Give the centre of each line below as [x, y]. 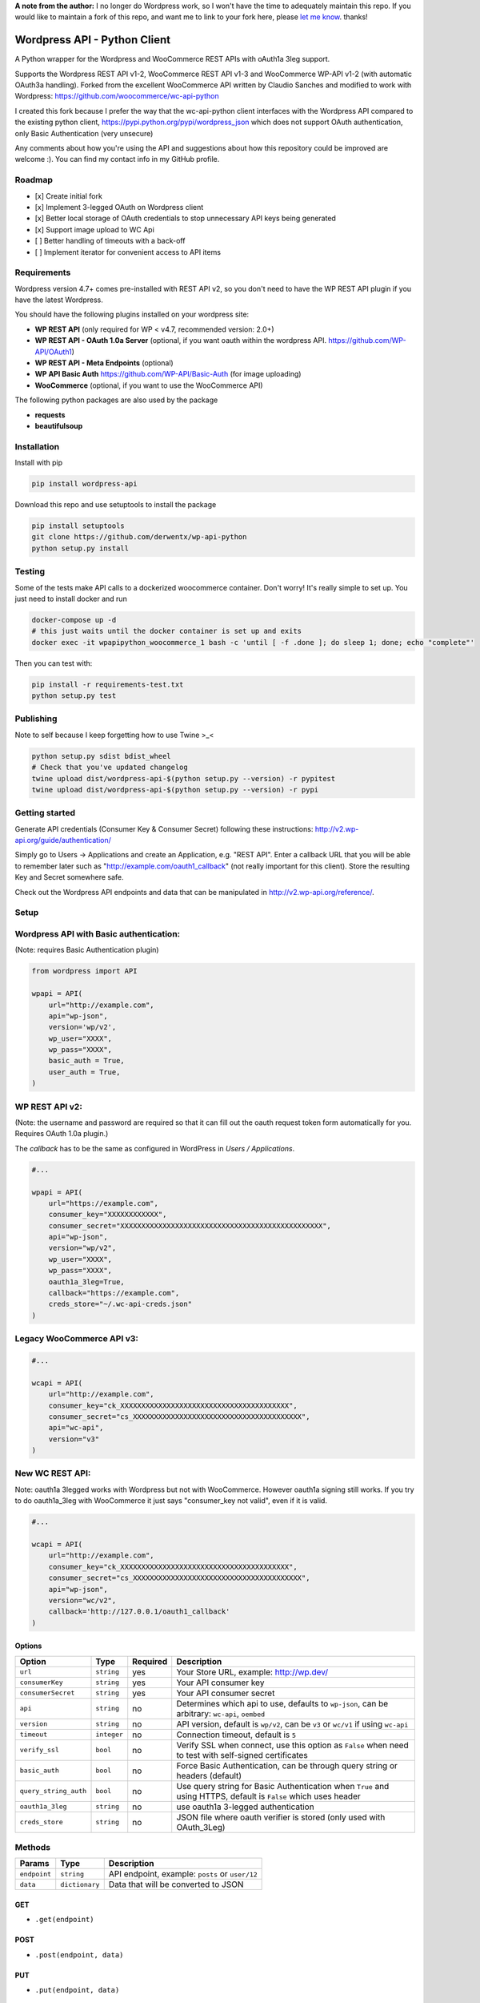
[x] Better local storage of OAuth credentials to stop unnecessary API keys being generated [185, 218]
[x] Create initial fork [69, 195]
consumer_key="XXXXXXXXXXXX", [108, 1215]
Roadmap [34, 180]
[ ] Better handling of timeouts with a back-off [110, 241]
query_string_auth [53, 1791]
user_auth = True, [84, 1072]
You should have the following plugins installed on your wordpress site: [132, 314]
